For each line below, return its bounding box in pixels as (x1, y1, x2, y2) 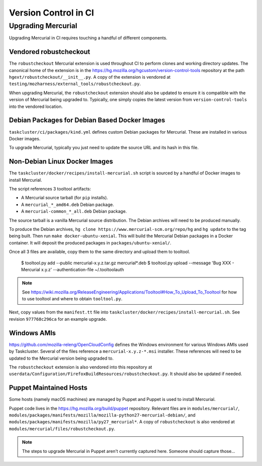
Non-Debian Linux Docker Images (9, 157, 114, 166)
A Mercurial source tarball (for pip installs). (21, 195, 108, 201)
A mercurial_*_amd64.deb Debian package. (21, 202, 114, 207)
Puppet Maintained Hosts (9, 384, 87, 392)
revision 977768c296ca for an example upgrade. (9, 316, 107, 322)
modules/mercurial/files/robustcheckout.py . (9, 426, 115, 431)
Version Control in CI (9, 7, 94, 18)
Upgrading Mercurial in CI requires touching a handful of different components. (9, 35, 167, 41)
